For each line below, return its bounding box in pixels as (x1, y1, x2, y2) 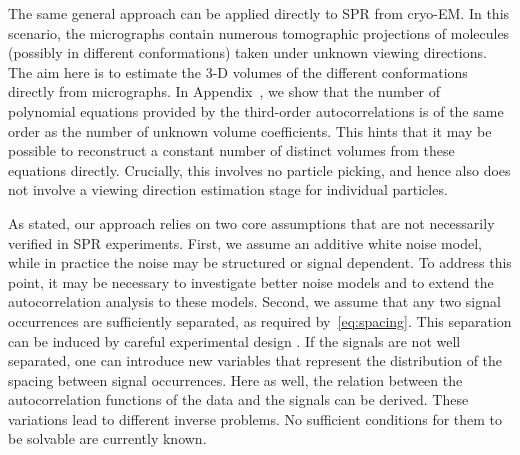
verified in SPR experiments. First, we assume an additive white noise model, (8, 232, 482, 253)
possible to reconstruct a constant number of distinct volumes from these (8, 140, 455, 161)
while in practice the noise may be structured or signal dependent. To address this (8, 252, 512, 273)
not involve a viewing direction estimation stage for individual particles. (8, 179, 448, 200)
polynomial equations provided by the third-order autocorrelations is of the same (8, 100, 504, 121)
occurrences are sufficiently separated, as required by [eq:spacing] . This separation (8, 310, 512, 331)
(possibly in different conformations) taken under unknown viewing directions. (8, 42, 487, 63)
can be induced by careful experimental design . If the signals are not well (8, 330, 461, 351)
